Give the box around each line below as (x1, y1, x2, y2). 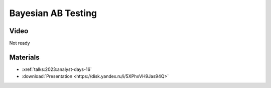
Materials (9, 53, 40, 61)
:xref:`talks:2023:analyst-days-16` (22, 66, 92, 72)
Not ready (9, 40, 30, 46)
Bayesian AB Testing (9, 8, 97, 19)
